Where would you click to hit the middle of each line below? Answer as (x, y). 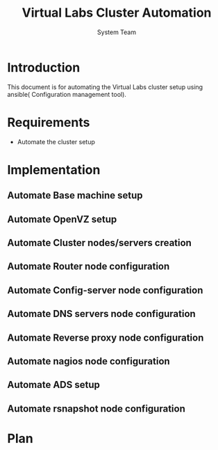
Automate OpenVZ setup (62, 219)
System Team (117, 32)
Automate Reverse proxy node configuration (106, 337)
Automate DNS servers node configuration (101, 314)
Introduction (44, 67)
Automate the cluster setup (56, 141)
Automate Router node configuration (89, 266)
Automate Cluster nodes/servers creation (100, 243)
